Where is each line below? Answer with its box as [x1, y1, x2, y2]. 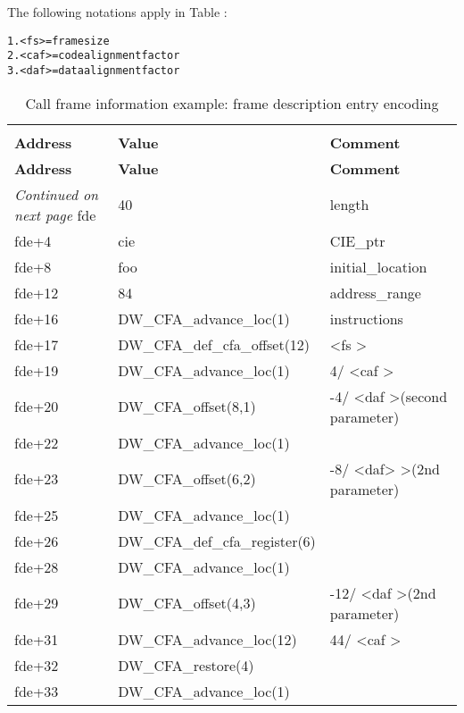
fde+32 [14, 654, 59, 675]
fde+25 [14, 504, 59, 525]
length [329, 194, 369, 215]
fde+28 [14, 556, 59, 577]
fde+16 [14, 307, 59, 329]
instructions [329, 307, 403, 329]
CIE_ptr [329, 230, 385, 251]
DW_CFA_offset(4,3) [118, 592, 256, 614]
